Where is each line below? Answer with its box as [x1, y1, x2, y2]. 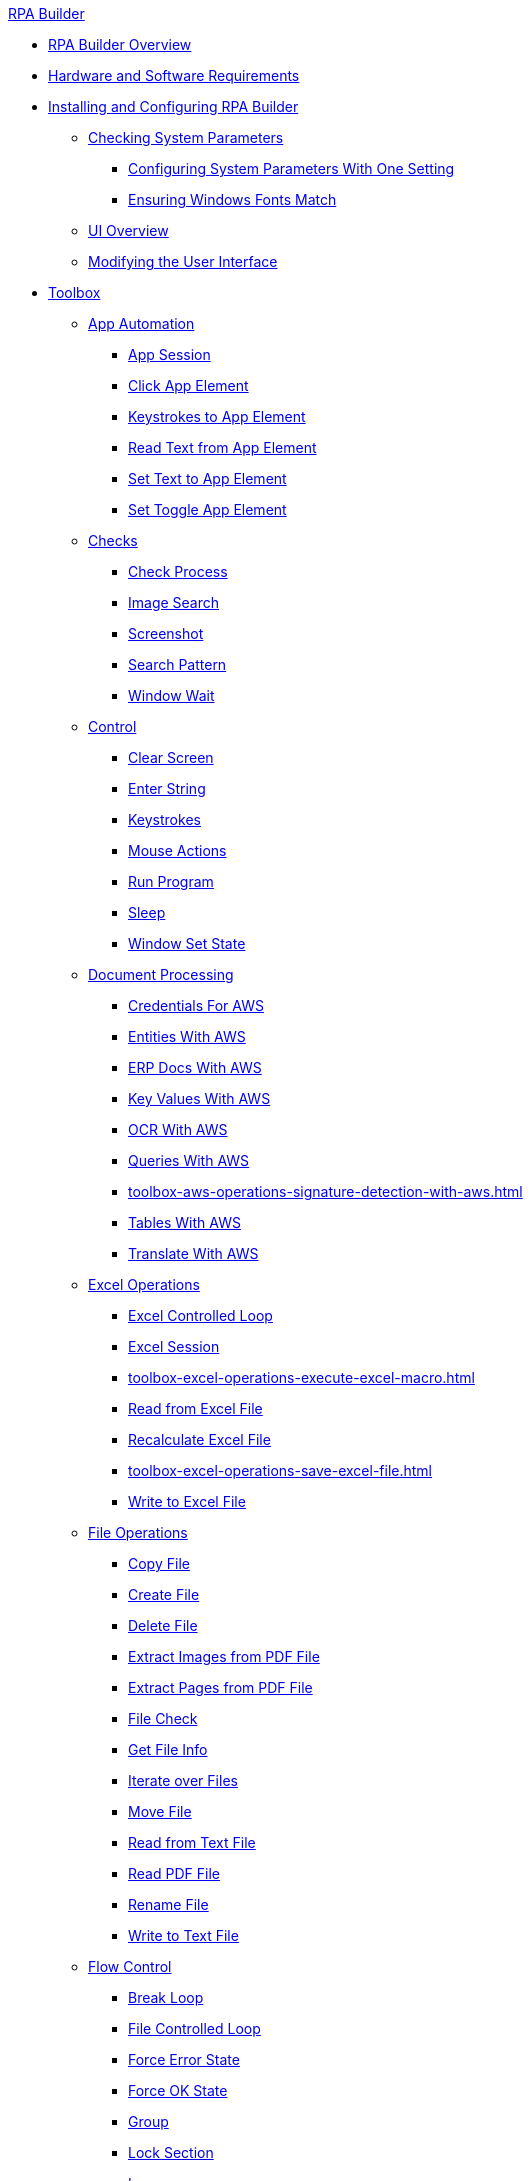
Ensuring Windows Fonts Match [128, 191, 337, 208]
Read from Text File [128, 1834, 256, 1851]
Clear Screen [128, 749, 214, 766]
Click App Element [128, 377, 249, 394]
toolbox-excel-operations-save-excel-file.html [128, 1462, 433, 1479]
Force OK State [128, 2082, 228, 2099]
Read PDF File [128, 1865, 220, 1882]
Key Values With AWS [128, 1090, 271, 1107]
